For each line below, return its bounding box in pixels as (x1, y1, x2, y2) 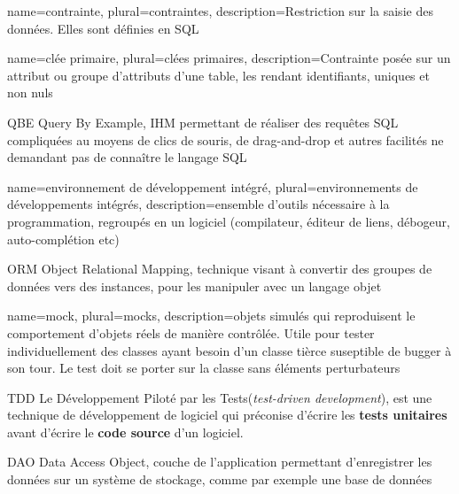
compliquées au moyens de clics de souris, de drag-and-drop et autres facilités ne (7, 130, 444, 149)
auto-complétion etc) (7, 229, 120, 248)
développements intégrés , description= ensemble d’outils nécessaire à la (7, 195, 390, 213)
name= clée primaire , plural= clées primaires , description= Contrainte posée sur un (7, 49, 451, 67)
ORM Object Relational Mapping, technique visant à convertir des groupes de (7, 259, 432, 278)
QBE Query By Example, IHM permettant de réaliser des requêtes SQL (7, 112, 399, 131)
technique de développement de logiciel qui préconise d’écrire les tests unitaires (7, 405, 447, 424)
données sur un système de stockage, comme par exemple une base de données (7, 470, 432, 489)
